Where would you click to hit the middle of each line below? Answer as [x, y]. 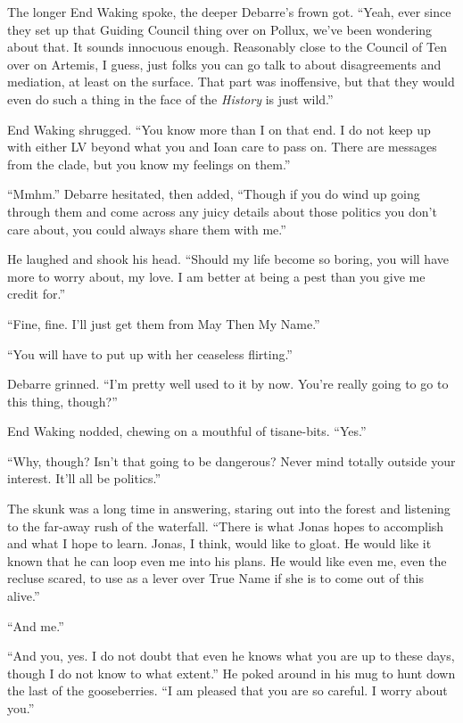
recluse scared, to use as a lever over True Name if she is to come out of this [215, 578]
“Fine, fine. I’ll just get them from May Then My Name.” [164, 323]
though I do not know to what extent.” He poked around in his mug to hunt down [231, 673]
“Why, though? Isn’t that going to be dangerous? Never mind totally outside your [231, 460]
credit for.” [37, 294]
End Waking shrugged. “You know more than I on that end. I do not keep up [219, 129]
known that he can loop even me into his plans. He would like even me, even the [227, 560]
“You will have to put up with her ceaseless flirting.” [150, 353]
